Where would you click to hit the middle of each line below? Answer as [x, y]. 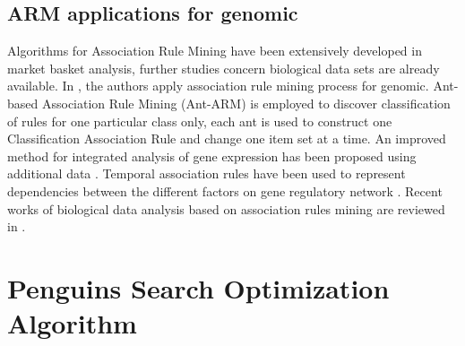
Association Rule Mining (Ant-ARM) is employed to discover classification [246, 103]
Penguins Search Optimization [198, 287]
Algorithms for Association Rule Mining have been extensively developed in [215, 51]
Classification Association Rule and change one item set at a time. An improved [227, 138]
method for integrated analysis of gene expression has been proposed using [212, 156]
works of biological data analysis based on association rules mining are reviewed [226, 208]
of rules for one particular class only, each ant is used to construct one [200, 121]
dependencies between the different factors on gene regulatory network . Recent [225, 190]
